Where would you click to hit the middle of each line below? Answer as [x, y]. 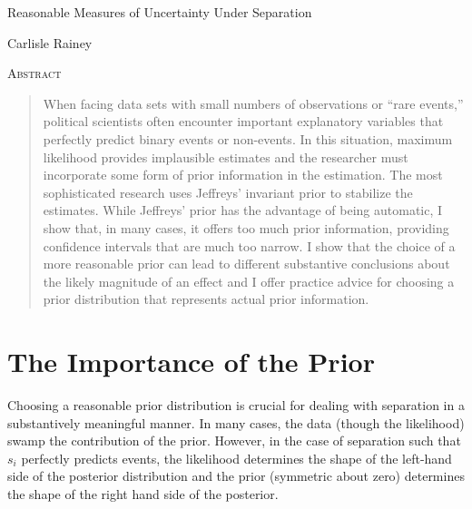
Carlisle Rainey [50, 42]
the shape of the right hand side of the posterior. [143, 494]
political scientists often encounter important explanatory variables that [243, 121]
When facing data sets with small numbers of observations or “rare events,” [253, 103]
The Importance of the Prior [191, 362]
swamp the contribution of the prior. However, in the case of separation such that [234, 440]
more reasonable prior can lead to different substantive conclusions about [246, 264]
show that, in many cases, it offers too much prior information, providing [246, 227]
